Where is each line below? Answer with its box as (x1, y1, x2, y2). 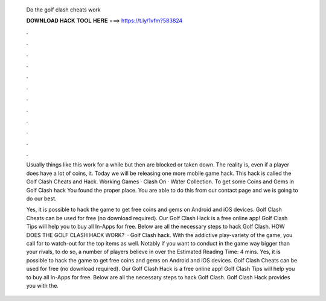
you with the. (26, 282, 59, 289)
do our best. (26, 195, 57, 202)
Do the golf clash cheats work (26, 6, 101, 13)
